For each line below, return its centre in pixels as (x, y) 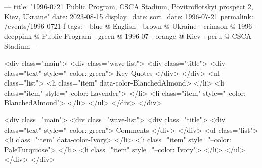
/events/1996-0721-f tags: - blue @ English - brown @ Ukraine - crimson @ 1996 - (130, 26)
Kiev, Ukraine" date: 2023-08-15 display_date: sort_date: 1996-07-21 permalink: (129, 16)
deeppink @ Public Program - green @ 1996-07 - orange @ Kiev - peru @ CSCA (128, 36)
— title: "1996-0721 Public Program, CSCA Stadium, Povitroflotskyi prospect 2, (129, 6)
